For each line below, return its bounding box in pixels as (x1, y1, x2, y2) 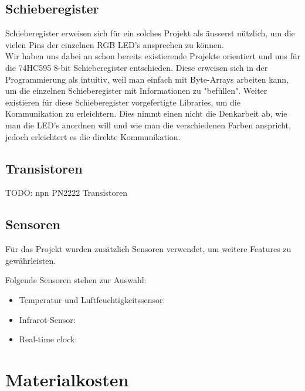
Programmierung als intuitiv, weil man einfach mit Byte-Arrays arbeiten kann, (5, 73, 289, 85)
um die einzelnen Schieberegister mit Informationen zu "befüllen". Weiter (5, 84, 267, 97)
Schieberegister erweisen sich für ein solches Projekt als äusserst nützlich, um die (5, 27, 295, 39)
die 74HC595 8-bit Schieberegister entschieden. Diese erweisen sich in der (5, 61, 268, 73)
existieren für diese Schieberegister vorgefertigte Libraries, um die (5, 96, 240, 108)
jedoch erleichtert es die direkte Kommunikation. (5, 130, 181, 142)
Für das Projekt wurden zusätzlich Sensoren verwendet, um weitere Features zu (5, 243, 292, 255)
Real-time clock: (19, 333, 77, 345)
